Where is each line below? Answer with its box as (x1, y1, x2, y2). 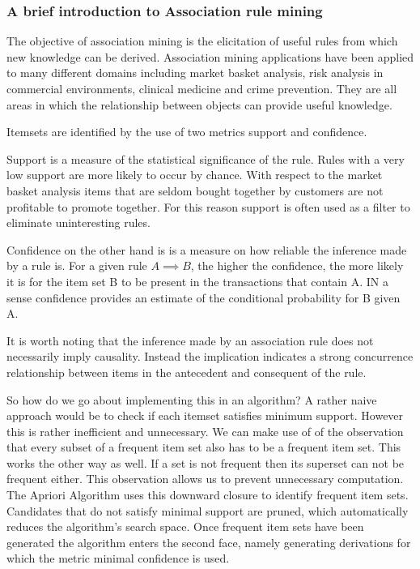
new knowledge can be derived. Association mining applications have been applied (6, 48, 414, 65)
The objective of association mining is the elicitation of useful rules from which (6, 32, 398, 49)
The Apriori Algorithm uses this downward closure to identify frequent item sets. (6, 486, 409, 503)
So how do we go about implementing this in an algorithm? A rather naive (6, 391, 377, 408)
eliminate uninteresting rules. (6, 214, 151, 231)
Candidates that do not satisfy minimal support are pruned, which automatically (6, 502, 409, 519)
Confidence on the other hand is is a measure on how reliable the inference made (6, 241, 407, 258)
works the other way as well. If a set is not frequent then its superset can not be (6, 454, 405, 471)
